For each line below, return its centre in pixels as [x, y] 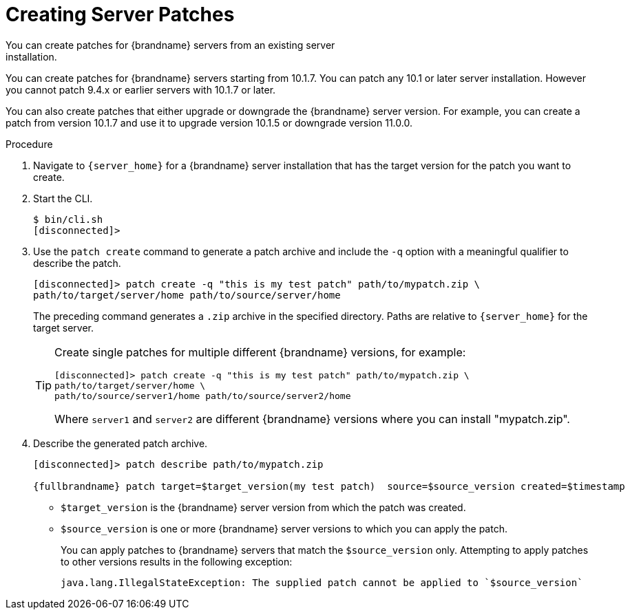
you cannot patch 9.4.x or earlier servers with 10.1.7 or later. [141, 89]
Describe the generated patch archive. [120, 443]
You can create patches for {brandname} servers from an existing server [170, 45]
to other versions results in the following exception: [177, 561]
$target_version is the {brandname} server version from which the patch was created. [263, 507]
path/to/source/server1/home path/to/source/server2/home [203, 396]
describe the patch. [77, 263]
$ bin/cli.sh [68, 219]
